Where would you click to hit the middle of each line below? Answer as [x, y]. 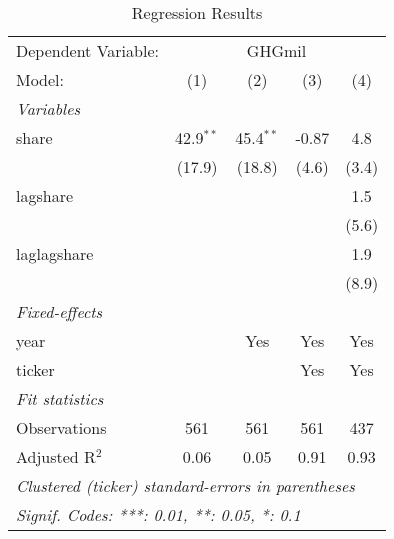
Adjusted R [56, 456]
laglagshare [55, 253]
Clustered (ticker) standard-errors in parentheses [185, 485]
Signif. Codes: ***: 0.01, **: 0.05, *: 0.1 [158, 514]
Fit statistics [60, 398]
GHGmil [276, 50]
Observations [61, 427]
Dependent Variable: [87, 50]
